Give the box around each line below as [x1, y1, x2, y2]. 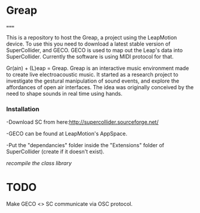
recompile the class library [6, 160, 72, 167]
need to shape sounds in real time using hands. [6, 90, 123, 97]
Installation [6, 105, 40, 113]
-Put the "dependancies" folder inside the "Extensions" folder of [6, 142, 164, 149]
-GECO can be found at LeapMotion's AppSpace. [6, 130, 128, 138]
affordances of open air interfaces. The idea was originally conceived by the [6, 83, 194, 90]
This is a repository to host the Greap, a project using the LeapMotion [6, 34, 177, 41]
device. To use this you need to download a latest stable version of [6, 40, 171, 47]
